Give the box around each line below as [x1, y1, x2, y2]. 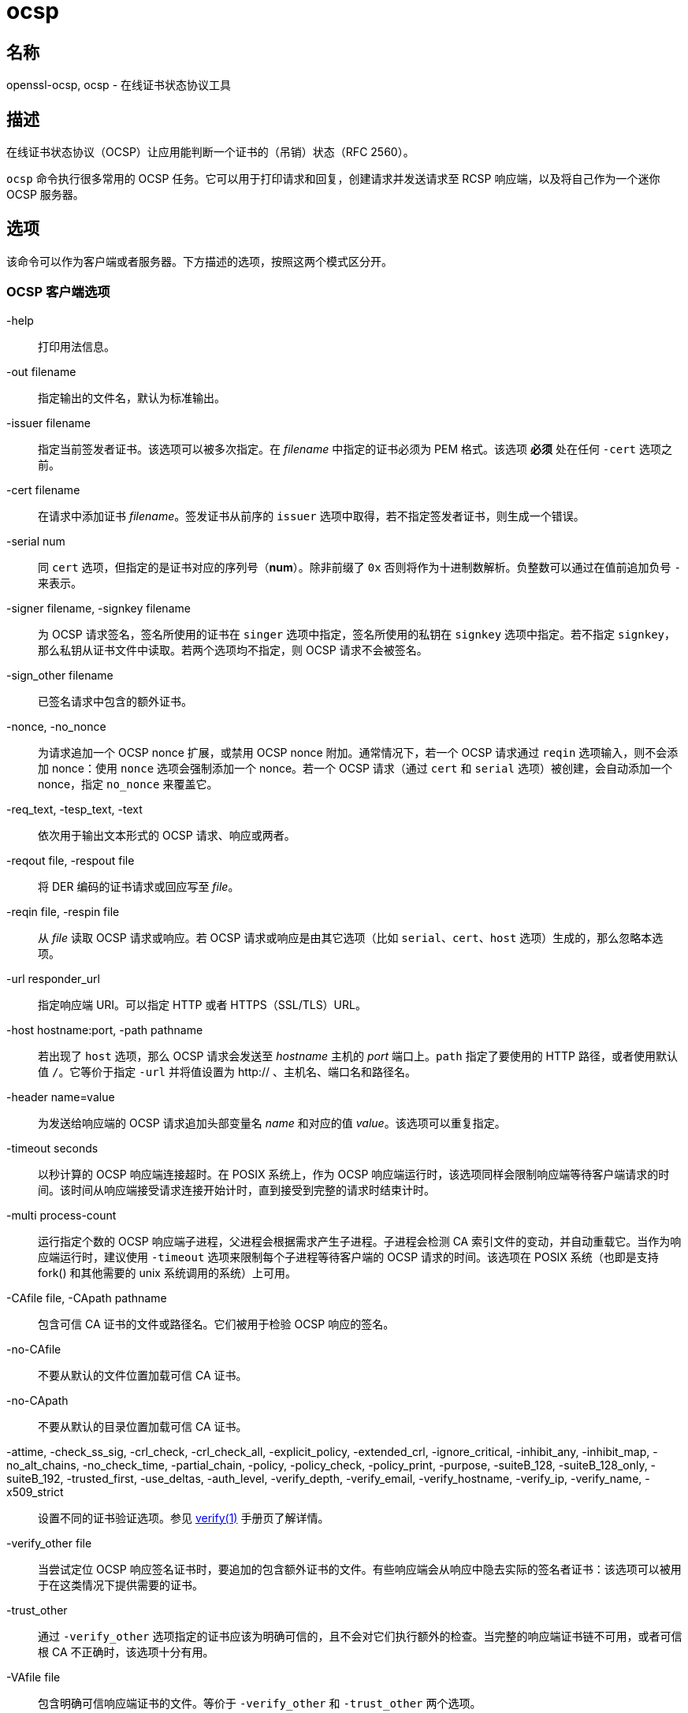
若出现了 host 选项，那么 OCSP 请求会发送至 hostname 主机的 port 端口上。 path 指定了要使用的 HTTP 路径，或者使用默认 [38, 1048, 678, 1063]
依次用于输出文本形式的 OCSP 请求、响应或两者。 [38, 828, 296, 842]
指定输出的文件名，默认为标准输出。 [38, 390, 225, 404]
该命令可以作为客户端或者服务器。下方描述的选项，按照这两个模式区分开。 [6, 254, 392, 268]
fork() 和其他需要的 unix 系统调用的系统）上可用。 [38, 1265, 296, 1279]
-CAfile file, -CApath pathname [6, 1290, 167, 1305]
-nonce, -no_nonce [6, 719, 106, 733]
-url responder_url [6, 971, 100, 985]
